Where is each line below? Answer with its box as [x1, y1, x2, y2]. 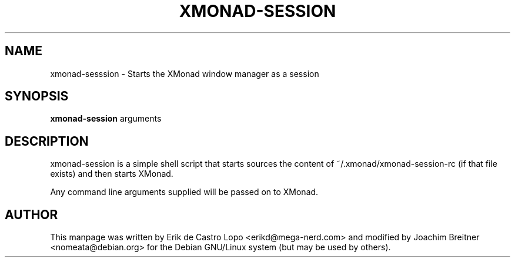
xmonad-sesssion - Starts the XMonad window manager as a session [50, 68, 319, 79]
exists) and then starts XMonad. [50, 169, 173, 179]
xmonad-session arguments [50, 113, 162, 124]
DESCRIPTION [5, 133, 89, 149]
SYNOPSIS [5, 89, 69, 104]
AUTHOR [5, 207, 58, 222]
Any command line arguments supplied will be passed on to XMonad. [50, 187, 319, 197]
